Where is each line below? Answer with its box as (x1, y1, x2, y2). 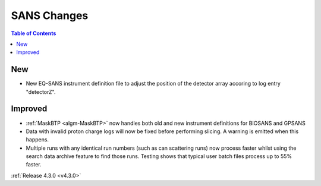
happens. (26, 136, 49, 143)
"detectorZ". (26, 88, 56, 95)
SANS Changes (11, 9, 89, 22)
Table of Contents (11, 30, 56, 37)
